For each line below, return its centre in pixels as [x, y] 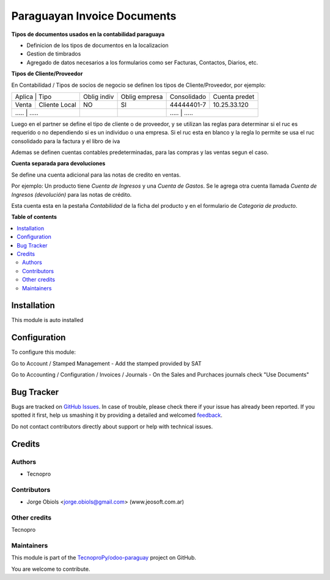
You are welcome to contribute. [51, 569]
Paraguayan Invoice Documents [94, 16]
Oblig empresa [142, 97]
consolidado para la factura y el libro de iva [66, 141]
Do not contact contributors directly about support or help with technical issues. [112, 426]
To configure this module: [44, 352]
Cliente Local [57, 105]
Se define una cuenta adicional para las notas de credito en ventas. [96, 175]
